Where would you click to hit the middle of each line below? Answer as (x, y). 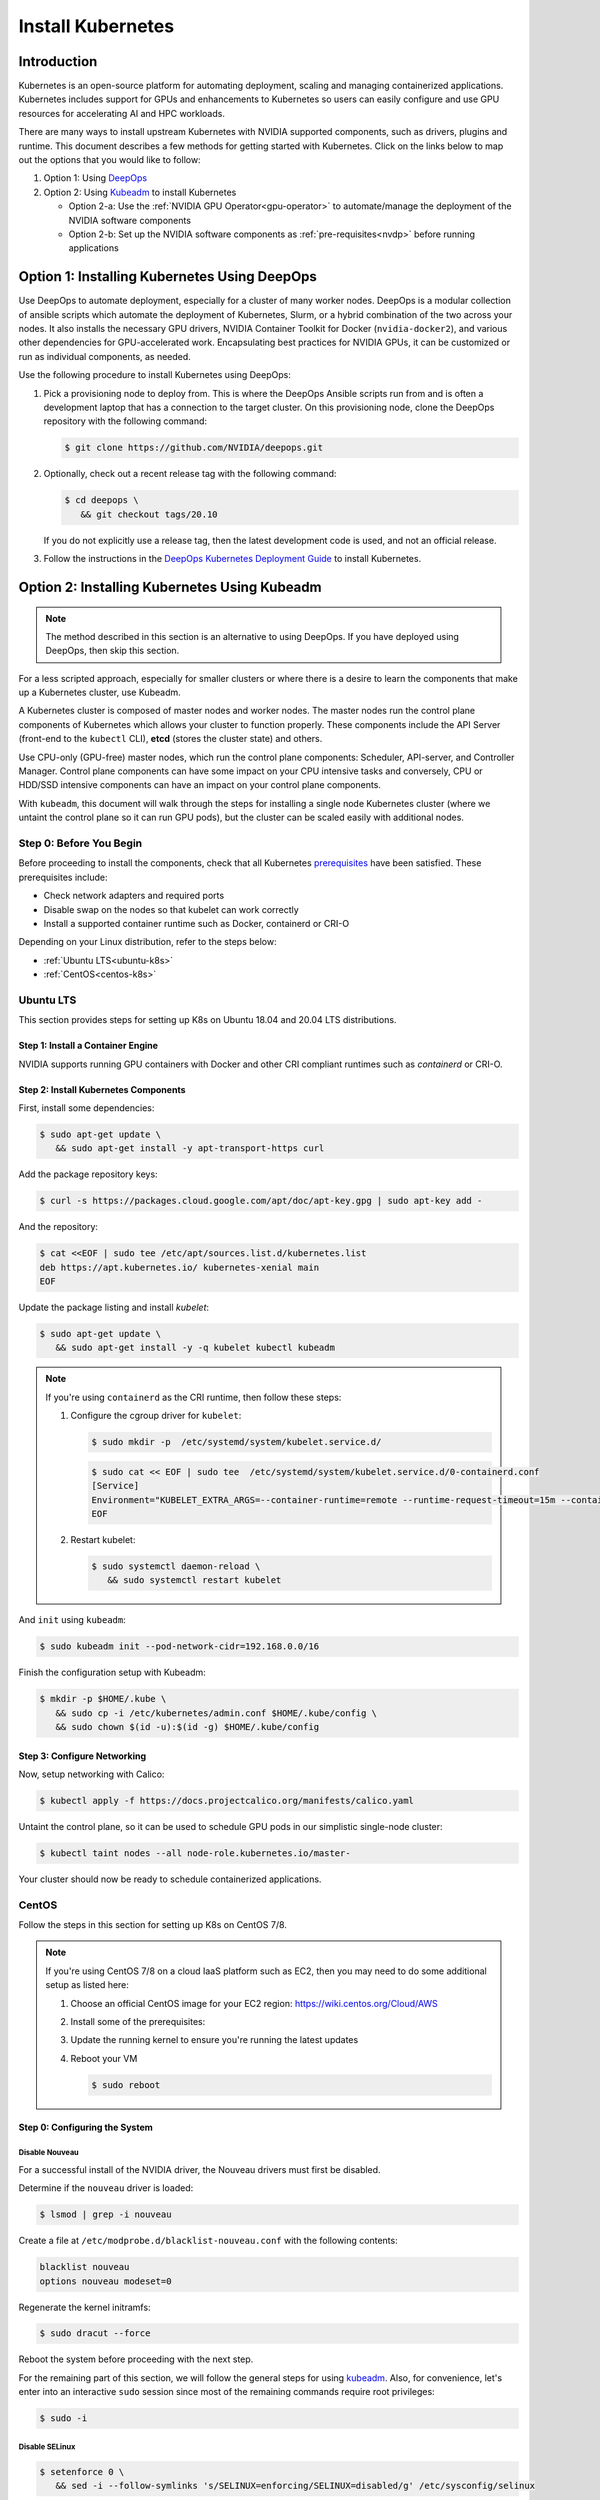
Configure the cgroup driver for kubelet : (156, 1416)
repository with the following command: (125, 421)
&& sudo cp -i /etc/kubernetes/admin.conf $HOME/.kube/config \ (216, 1713)
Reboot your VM (104, 2058)
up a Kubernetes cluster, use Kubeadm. (99, 692)
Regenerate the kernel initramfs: (84, 2307)
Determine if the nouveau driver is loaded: (106, 2188)
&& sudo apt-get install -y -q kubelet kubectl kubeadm (195, 1348)
